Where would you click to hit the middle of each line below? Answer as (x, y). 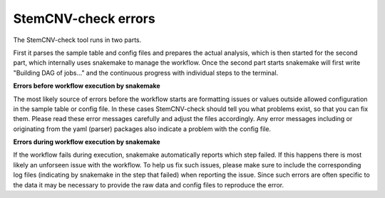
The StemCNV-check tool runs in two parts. (77, 40)
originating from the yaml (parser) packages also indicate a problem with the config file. (142, 129)
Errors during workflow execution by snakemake (87, 142)
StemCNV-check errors (84, 19)
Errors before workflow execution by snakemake (87, 86)
